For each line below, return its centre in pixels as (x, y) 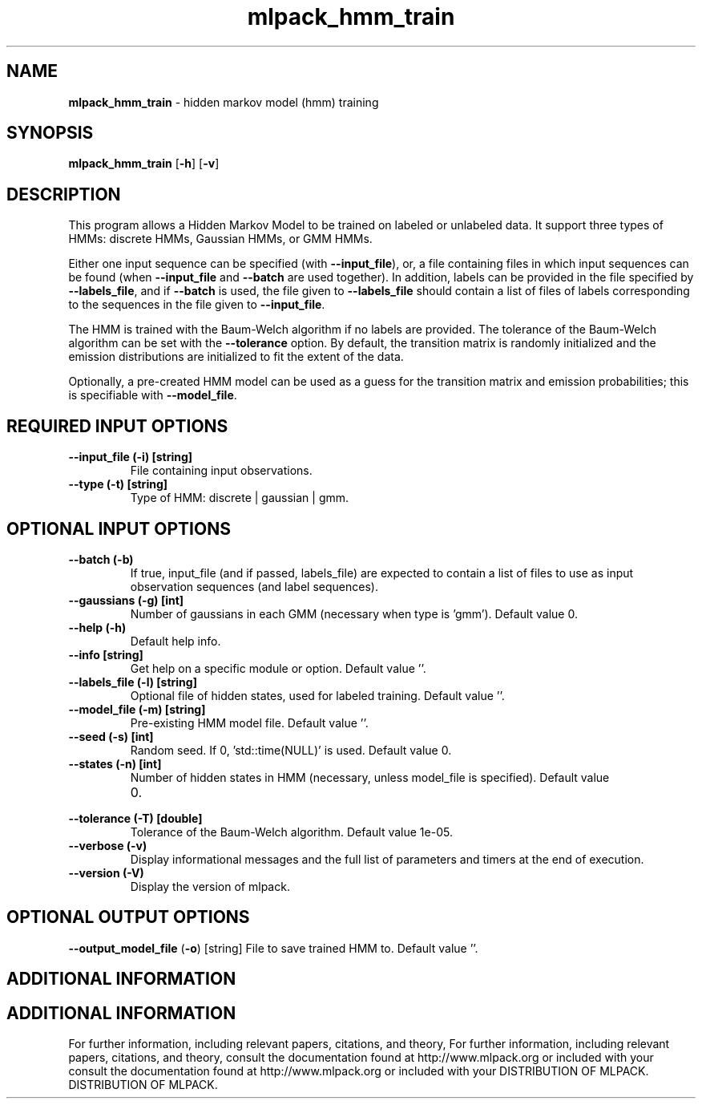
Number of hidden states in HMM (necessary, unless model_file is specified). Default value (370, 777)
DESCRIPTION (64, 194)
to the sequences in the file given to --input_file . (197, 305)
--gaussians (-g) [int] (126, 600)
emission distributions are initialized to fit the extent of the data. (236, 357)
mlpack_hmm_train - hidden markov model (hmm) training (224, 102)
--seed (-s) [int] (111, 736)
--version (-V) (106, 872)
